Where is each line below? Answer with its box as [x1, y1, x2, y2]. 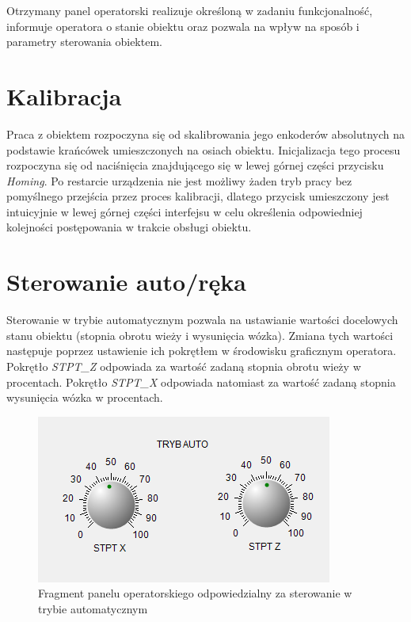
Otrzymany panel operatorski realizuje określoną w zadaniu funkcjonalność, [6, 2, 373, 18]
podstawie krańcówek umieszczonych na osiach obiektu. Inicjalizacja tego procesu [6, 141, 401, 158]
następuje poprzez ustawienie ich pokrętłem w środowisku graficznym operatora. [6, 342, 397, 359]
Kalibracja [6, 79, 122, 112]
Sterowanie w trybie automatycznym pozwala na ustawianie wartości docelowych [6, 311, 398, 328]
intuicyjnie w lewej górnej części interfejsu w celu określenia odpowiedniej [6, 203, 363, 219]
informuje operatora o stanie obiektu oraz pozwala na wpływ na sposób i [6, 17, 360, 34]
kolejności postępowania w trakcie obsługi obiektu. [6, 219, 252, 235]
